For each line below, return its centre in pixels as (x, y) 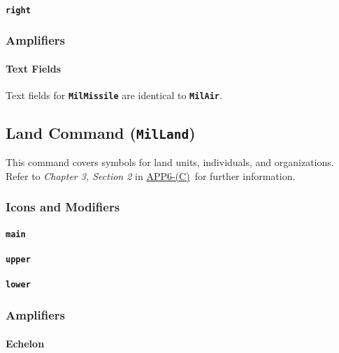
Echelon (25, 343)
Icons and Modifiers (63, 207)
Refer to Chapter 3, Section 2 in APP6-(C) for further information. (151, 175)
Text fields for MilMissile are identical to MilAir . (114, 95)
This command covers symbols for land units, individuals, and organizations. (170, 162)
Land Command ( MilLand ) (101, 132)
